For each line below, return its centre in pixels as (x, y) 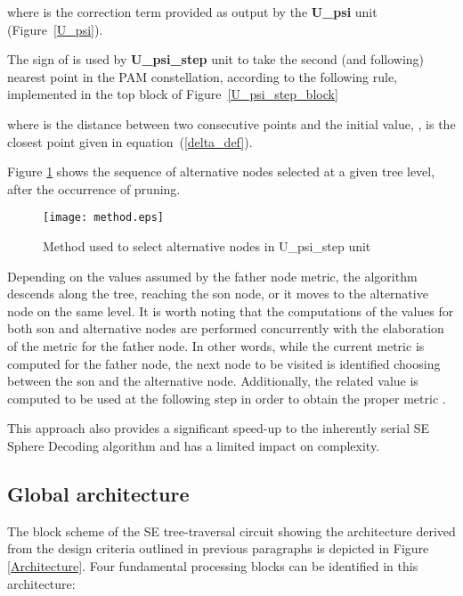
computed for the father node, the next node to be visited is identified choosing (224, 363)
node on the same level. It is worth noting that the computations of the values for (231, 310)
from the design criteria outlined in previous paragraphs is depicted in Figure (218, 548)
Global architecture (98, 493)
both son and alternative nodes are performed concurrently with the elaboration (226, 328)
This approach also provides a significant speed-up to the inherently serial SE (219, 428)
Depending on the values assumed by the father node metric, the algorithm (212, 276)
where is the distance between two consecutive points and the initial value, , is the (231, 123)
